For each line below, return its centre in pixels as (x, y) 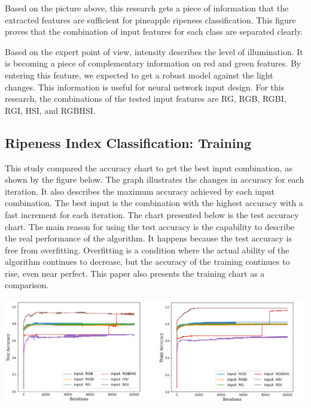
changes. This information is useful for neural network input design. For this (145, 87)
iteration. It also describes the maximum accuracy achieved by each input (140, 191)
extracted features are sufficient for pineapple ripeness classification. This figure (150, 19)
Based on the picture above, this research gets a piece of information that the (147, 8)
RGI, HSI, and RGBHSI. (50, 110)
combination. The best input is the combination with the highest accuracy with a (154, 203)
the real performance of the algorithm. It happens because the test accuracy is (148, 238)
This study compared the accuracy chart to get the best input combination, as (149, 167)
